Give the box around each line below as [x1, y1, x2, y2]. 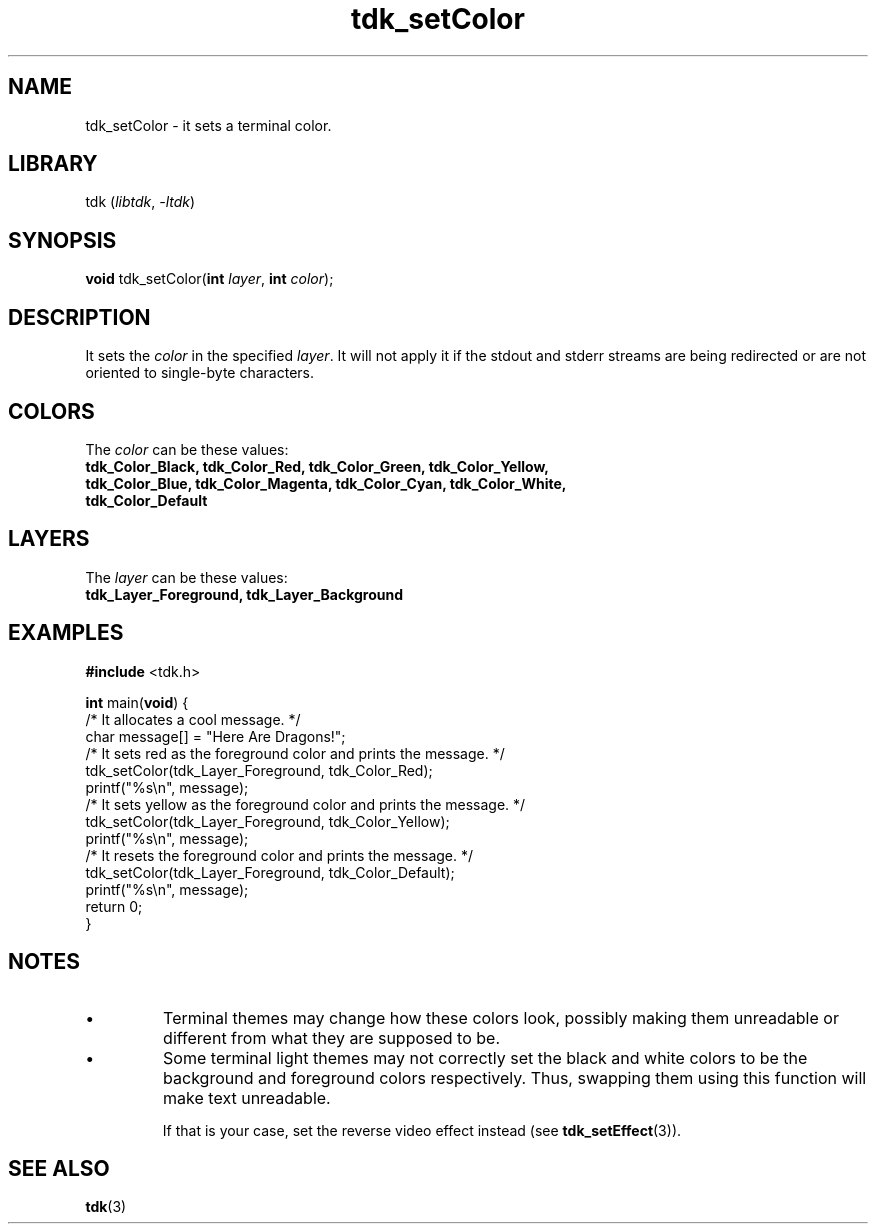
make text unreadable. [163, 1087, 331, 1108]
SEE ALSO [8, 1155, 110, 1181]
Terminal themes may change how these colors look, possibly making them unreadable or [163, 1007, 839, 1028]
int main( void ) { [85, 693, 189, 711]
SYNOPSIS [8, 227, 117, 253]
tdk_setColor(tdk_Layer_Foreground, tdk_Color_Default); [85, 863, 455, 881]
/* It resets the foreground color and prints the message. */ [85, 846, 474, 864]
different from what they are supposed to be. [163, 1027, 501, 1048]
